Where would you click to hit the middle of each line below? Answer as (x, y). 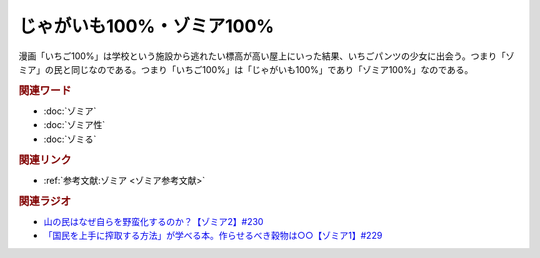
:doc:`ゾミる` (70, 139)
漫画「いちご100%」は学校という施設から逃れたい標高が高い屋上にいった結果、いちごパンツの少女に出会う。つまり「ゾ (266, 56)
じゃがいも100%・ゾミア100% (146, 26)
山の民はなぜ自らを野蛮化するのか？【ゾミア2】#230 (153, 221)
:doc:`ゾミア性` (74, 125)
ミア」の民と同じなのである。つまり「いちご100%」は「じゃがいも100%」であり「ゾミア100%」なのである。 (246, 69)
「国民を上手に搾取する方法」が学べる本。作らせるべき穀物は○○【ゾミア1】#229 (213, 236)
